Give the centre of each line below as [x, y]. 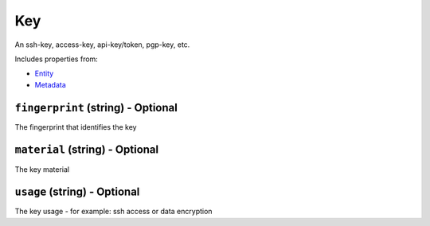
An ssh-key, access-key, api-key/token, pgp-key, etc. [102, 45]
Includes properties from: [57, 59]
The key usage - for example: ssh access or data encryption [113, 212]
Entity [44, 74]
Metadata [51, 84]
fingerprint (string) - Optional [96, 107]
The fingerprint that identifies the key [76, 127]
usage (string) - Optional [77, 192]
